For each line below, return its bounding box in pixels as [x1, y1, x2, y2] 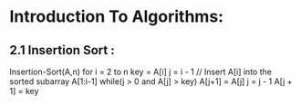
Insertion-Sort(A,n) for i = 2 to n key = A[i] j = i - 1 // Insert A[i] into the [9, 66, 272, 77]
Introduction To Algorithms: [9, 6, 224, 27]
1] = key [9, 86, 39, 96]
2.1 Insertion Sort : [9, 43, 116, 58]
